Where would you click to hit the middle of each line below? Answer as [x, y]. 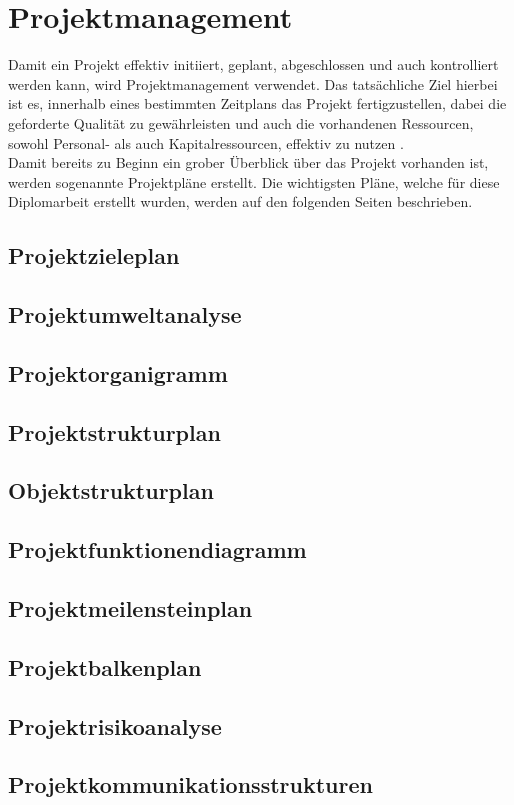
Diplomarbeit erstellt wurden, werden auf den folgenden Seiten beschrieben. [240, 201]
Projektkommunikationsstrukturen [190, 784]
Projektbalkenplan [105, 666]
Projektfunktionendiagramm [157, 549]
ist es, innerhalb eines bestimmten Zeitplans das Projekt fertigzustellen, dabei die [257, 103]
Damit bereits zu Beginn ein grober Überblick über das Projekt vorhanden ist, [248, 162]
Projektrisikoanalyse [115, 725]
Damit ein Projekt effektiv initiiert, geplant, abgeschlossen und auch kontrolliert [253, 64]
